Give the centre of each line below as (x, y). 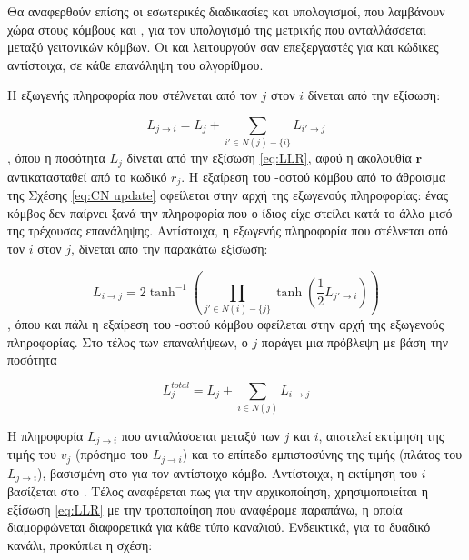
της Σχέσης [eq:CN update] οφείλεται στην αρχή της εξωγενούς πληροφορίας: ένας (228, 195)
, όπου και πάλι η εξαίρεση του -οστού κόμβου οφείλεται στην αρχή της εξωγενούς (225, 324)
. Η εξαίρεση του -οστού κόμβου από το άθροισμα (314, 176)
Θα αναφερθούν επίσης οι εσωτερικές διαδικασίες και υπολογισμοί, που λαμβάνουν (226, 11)
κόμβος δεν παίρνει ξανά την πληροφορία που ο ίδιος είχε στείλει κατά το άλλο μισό (230, 212)
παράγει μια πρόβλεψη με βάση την (354, 341)
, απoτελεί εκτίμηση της (381, 435)
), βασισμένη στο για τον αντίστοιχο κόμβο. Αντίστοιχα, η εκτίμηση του (228, 472)
